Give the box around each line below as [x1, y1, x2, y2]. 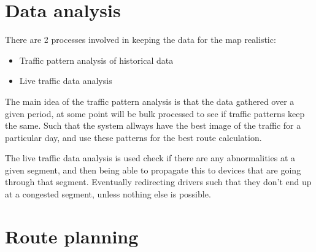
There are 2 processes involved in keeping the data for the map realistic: [5, 33, 276, 46]
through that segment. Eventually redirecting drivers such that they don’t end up [5, 175, 312, 188]
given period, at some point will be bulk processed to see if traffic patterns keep [5, 107, 305, 120]
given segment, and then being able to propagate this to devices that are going [5, 163, 301, 176]
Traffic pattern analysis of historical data [19, 53, 174, 66]
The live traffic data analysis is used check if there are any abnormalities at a [5, 151, 295, 164]
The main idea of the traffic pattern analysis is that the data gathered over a [5, 94, 295, 107]
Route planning [5, 223, 139, 248]
